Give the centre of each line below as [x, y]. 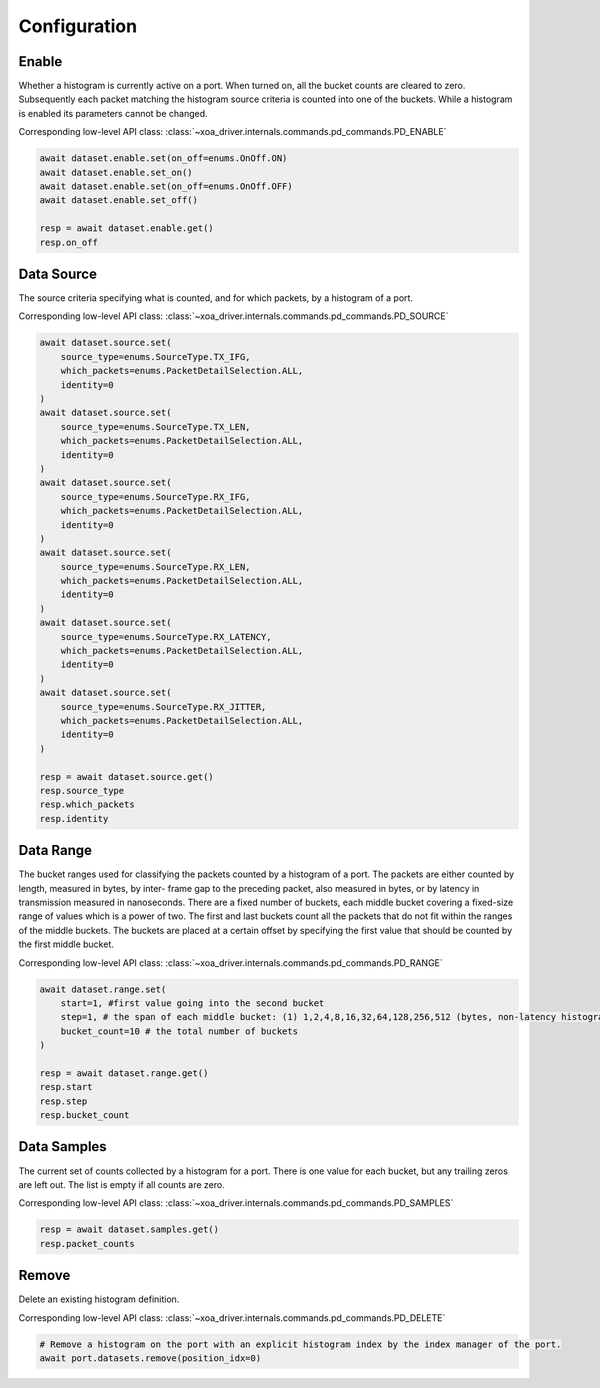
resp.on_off [69, 242]
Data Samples [62, 1146]
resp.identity [74, 818]
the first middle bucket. [66, 944]
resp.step [63, 1101]
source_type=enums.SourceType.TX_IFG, [155, 356]
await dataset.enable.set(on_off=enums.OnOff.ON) [163, 158]
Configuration [78, 26]
